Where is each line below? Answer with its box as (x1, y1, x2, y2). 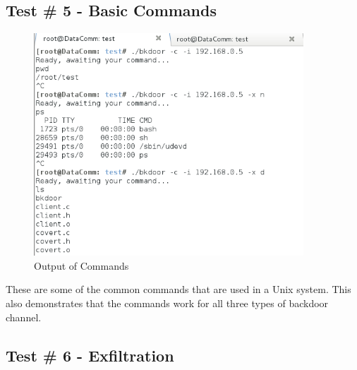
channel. (6, 309, 42, 324)
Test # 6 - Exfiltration (6, 344, 174, 366)
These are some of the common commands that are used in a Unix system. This (6, 282, 351, 297)
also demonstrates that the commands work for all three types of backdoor (6, 296, 329, 311)
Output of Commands (34, 258, 129, 273)
